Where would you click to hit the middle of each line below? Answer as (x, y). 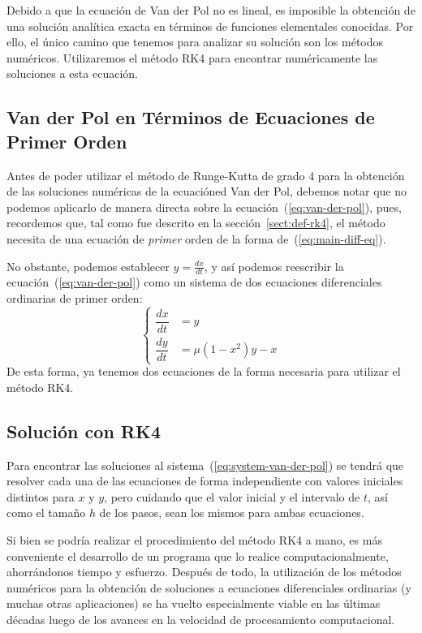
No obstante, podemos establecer (88, 266)
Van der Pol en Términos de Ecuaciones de (191, 117)
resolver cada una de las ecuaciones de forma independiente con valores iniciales (205, 481)
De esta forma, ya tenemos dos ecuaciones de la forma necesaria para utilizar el (204, 371)
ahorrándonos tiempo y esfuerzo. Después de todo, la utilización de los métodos (204, 572)
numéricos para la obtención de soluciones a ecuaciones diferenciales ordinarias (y (209, 587)
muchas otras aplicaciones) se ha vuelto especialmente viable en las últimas (194, 603)
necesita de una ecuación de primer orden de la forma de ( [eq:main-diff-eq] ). (196, 238)
